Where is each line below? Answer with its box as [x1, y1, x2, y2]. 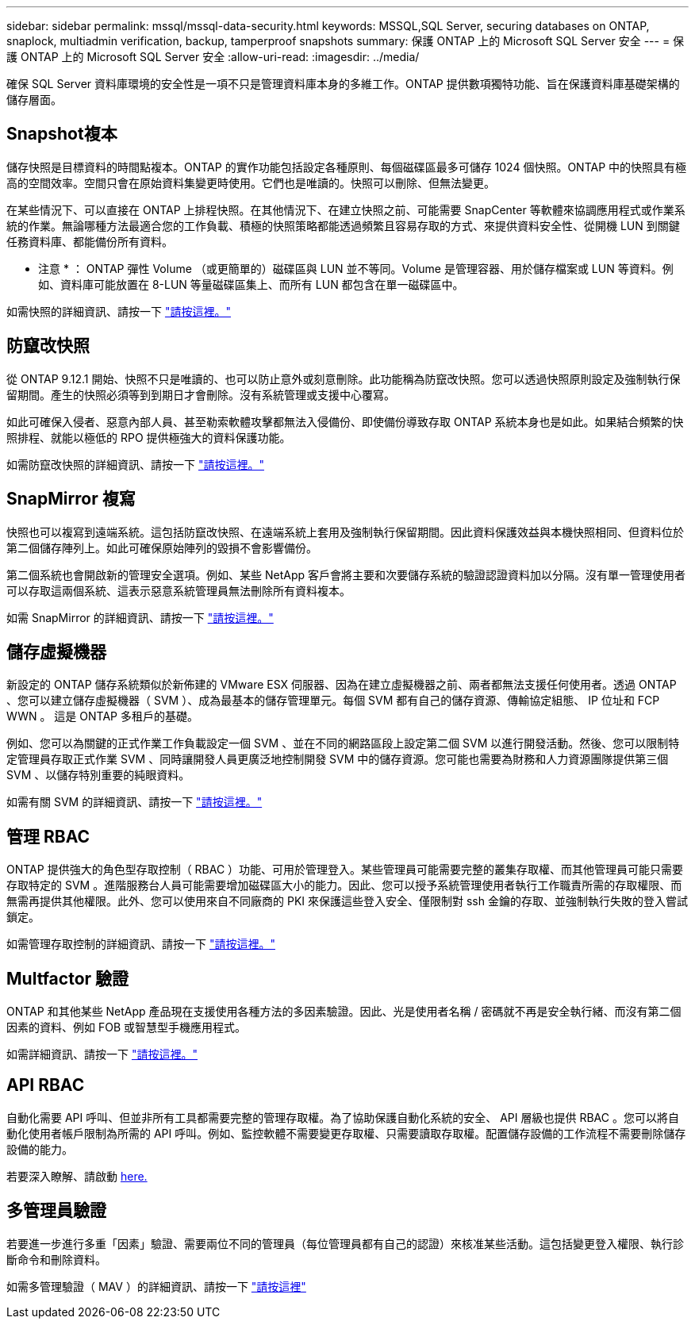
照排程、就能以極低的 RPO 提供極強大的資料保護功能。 [6, 430, 291, 444]
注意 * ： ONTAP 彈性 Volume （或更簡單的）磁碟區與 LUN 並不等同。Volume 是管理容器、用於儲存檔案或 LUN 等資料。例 [38, 261, 674, 275]
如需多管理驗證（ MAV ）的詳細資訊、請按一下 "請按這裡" [6, 1279, 306, 1293]
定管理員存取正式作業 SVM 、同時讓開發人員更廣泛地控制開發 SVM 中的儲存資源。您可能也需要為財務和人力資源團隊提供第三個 [6, 752, 669, 766]
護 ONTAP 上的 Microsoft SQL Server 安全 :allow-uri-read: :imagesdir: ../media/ [6, 50, 420, 63]
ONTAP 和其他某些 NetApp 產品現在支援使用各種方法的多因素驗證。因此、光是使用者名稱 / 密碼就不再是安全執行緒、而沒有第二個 [6, 1004, 682, 1019]
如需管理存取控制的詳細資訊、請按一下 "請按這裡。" [6, 937, 275, 951]
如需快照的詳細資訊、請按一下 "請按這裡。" [6, 304, 231, 318]
